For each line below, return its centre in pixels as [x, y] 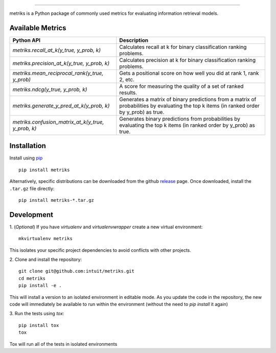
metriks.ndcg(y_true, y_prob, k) [50, 89]
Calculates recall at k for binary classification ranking [183, 47]
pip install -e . [40, 286]
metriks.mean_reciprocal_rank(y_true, [58, 73]
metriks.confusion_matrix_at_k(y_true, [58, 122]
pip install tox [39, 325]
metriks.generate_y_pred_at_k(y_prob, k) [61, 106]
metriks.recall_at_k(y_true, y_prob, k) [56, 50]
